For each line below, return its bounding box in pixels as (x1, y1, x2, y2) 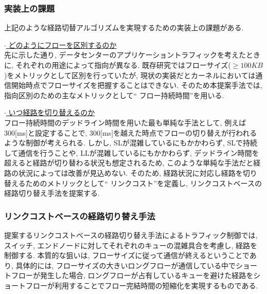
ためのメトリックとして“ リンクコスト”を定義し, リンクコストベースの (25, 177, 262, 188)
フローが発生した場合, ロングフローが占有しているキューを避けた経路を (11, 270, 254, 281)
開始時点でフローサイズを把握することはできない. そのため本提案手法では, (11, 80, 262, 90)
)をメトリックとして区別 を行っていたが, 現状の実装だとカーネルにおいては (4, 69, 256, 80)
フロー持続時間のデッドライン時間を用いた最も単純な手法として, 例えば (4, 117, 246, 127)
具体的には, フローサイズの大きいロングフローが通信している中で (15, 260, 236, 270)
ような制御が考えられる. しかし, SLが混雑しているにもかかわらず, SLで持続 (4, 137, 258, 148)
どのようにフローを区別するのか (8, 39, 117, 50)
